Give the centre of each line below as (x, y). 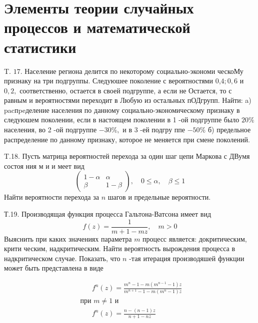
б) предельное (229, 130)
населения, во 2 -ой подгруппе (50, 130)
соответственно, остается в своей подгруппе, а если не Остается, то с (126, 90)
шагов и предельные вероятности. (159, 197)
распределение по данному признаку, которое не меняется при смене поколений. (127, 139)
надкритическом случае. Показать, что (62, 258)
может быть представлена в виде (54, 268)
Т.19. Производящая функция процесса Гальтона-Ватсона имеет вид (108, 214)
